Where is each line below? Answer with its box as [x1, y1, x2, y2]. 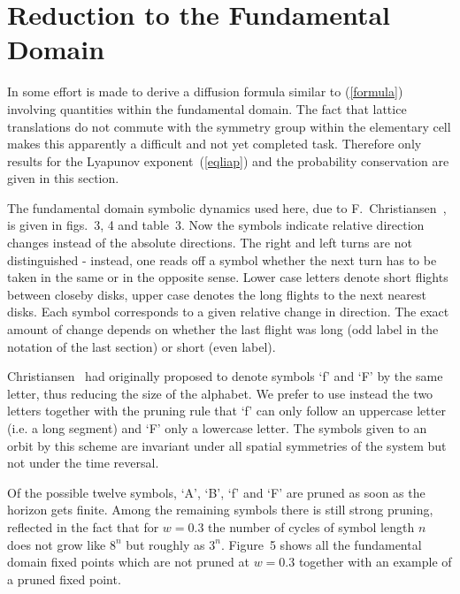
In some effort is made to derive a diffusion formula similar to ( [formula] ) [7, 82, 403, 101]
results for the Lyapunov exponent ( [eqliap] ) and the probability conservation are [7, 151, 449, 170]
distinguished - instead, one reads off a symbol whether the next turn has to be [7, 250, 437, 269]
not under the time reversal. [7, 453, 159, 472]
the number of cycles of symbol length [208, 517, 415, 536]
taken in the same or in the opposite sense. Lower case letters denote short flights [7, 268, 448, 286]
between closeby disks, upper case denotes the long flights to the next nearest [7, 285, 426, 303]
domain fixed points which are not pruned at [7, 552, 249, 571]
